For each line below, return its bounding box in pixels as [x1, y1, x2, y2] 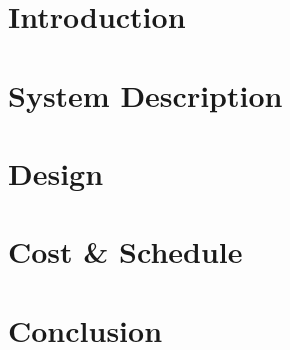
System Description [8, 74, 283, 115]
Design [8, 152, 104, 193]
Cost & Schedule [8, 231, 243, 272]
